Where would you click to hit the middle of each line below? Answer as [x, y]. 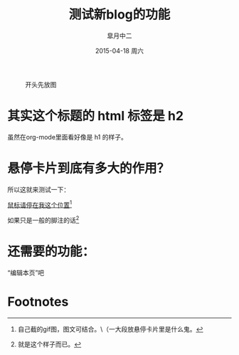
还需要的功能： [51, 251]
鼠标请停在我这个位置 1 [40, 204]
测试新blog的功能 [119, 15]
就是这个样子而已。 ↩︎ [49, 344]
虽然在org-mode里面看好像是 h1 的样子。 [68, 137]
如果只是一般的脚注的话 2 [43, 220]
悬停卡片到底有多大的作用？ [89, 169]
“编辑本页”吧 [26, 273]
